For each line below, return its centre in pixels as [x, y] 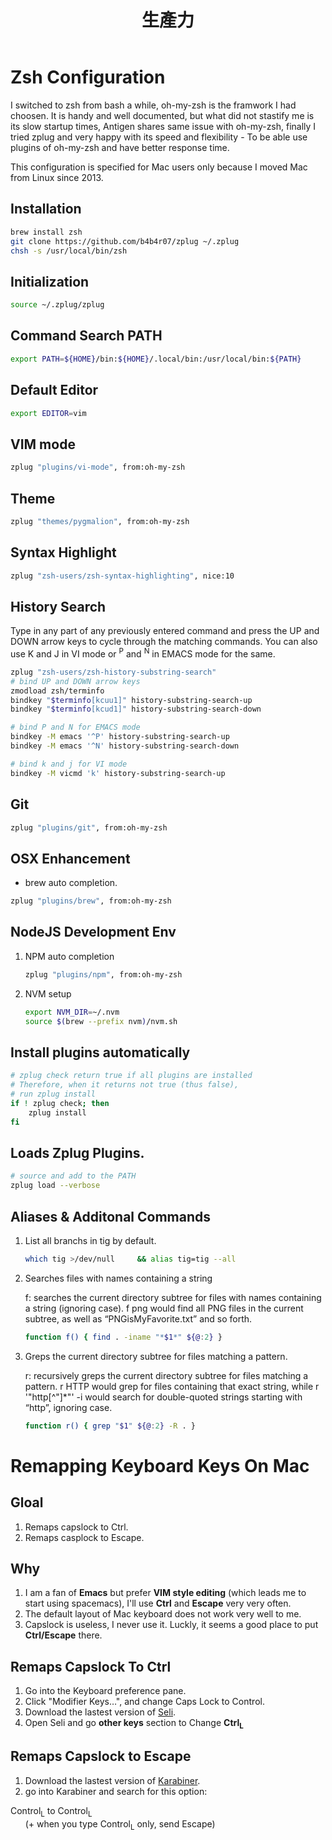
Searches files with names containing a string [118, 1278]
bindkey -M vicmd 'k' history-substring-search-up [118, 773]
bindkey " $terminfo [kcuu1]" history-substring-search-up [131, 700]
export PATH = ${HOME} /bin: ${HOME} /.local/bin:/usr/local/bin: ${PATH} [156, 359]
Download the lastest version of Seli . [100, 1712]
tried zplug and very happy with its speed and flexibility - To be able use [159, 137]
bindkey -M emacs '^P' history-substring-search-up [120, 737]
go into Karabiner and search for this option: [116, 1791]
